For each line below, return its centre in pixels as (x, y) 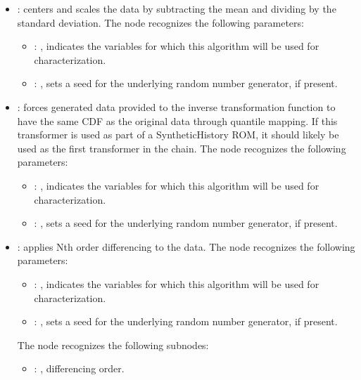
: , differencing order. (79, 368)
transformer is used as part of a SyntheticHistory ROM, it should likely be (178, 135)
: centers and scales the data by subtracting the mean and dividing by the (177, 8)
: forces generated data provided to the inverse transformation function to (176, 106)
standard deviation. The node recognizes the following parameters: (160, 22)
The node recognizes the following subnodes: (113, 345)
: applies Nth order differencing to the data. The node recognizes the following (186, 246)
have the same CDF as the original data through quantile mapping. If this (177, 120)
